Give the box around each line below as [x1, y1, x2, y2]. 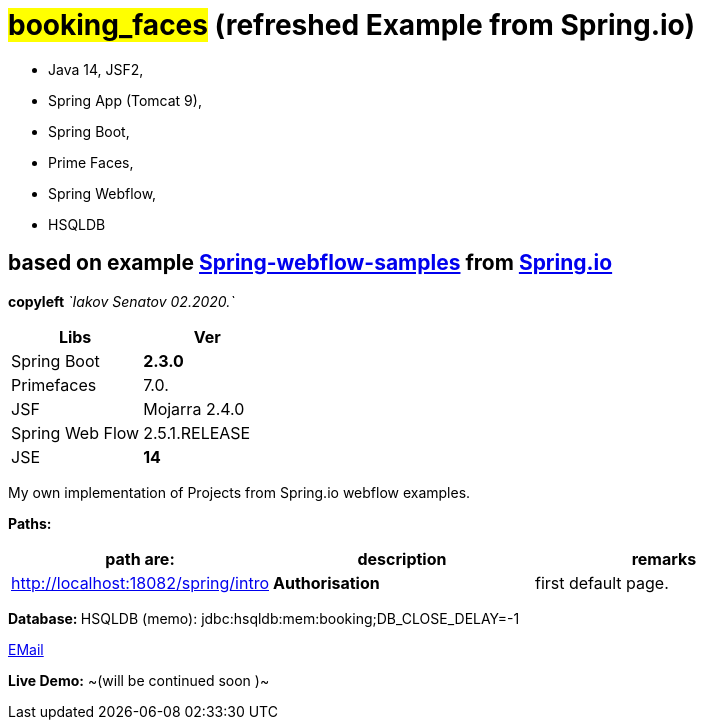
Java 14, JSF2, [48, 60, 144, 78]
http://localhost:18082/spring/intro [11, 572, 269, 593]
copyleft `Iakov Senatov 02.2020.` [8, 292, 235, 310]
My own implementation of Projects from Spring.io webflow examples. [8, 483, 471, 501]
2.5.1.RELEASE [143, 422, 251, 443]
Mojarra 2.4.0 [143, 398, 245, 419]
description [357, 548, 447, 569]
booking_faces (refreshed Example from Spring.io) [8, 8, 695, 42]
